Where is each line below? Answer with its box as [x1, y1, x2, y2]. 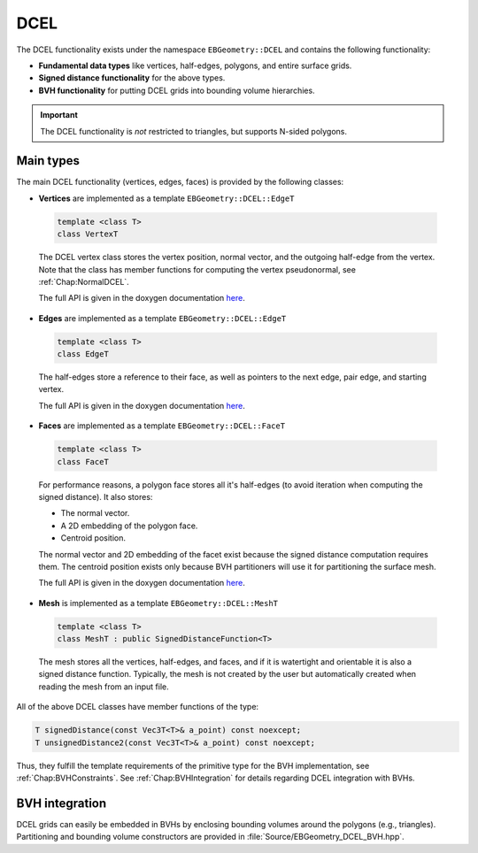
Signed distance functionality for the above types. [38, 73, 226, 83]
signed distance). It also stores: [38, 492, 153, 502]
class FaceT [57, 457, 110, 466]
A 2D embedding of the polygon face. [60, 520, 198, 531]
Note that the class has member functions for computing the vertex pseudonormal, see [38, 264, 356, 274]
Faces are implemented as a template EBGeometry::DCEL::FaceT [38, 420, 286, 431]
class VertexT [57, 229, 119, 239]
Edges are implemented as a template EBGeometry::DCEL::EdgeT [38, 312, 287, 323]
